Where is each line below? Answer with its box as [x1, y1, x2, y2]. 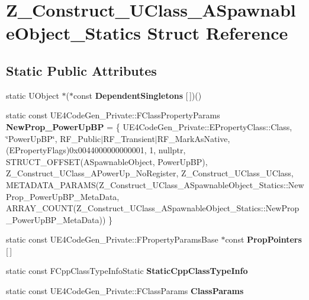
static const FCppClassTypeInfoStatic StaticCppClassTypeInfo [6, 264, 248, 277]
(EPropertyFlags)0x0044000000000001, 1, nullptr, [6, 144, 186, 156]
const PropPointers [225, 233, 302, 246]
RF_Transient [103, 132, 155, 144]
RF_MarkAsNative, [157, 132, 230, 144]
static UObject [6, 89, 59, 101]
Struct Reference [147, 21, 288, 45]
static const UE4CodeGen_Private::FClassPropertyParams [6, 109, 220, 121]
